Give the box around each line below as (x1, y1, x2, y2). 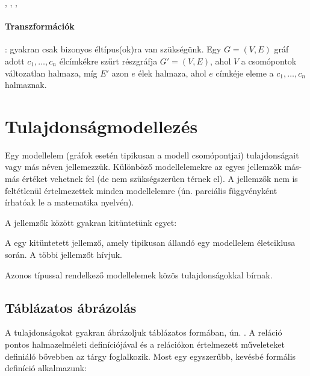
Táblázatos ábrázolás (5, 298, 137, 316)
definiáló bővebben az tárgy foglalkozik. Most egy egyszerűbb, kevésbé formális (5, 349, 296, 362)
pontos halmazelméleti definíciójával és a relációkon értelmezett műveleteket (5, 338, 285, 351)
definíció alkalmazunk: (5, 362, 87, 374)
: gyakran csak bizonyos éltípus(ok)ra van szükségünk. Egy (5, 43, 222, 55)
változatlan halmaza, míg (5, 66, 98, 79)
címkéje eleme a (215, 66, 274, 79)
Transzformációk (5, 20, 75, 33)
